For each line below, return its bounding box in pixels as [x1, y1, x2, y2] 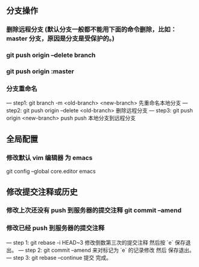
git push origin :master [6, 67, 74, 76]
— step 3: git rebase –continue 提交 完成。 [6, 254, 112, 261]
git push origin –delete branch [6, 51, 96, 59]
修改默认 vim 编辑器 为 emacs [6, 153, 93, 162]
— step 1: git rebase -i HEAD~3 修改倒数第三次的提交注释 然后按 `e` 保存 [6, 239, 186, 246]
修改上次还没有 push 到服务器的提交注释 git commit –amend [6, 206, 182, 214]
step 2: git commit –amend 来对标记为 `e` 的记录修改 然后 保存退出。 [25, 246, 195, 254]
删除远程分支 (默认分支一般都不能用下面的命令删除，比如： [6, 25, 177, 34]
